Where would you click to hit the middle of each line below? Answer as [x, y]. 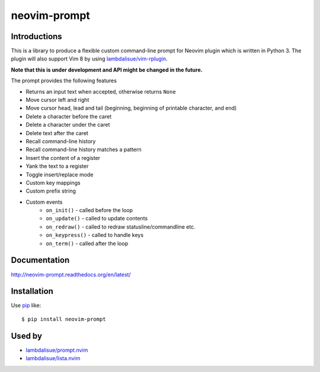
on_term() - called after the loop [87, 243]
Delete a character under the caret [68, 125]
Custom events [44, 202]
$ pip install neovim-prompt [64, 319]
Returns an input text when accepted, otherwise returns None [101, 91]
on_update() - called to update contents [97, 219]
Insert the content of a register [63, 158]
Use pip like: [26, 306]
